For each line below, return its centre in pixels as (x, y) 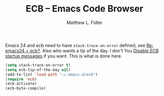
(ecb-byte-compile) (26, 88)
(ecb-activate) (21, 84)
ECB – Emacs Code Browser (85, 9)
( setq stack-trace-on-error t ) (38, 65)
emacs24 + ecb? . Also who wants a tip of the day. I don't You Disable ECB (82, 50)
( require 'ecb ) (21, 79)
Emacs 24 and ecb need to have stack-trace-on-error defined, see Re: (79, 45)
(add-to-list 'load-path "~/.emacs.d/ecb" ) (52, 74)
